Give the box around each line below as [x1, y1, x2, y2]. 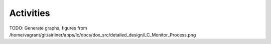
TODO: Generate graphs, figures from [9, 25, 87, 31]
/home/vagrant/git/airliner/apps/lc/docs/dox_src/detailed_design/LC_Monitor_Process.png [9, 31, 196, 37]
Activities [9, 7, 50, 18]
